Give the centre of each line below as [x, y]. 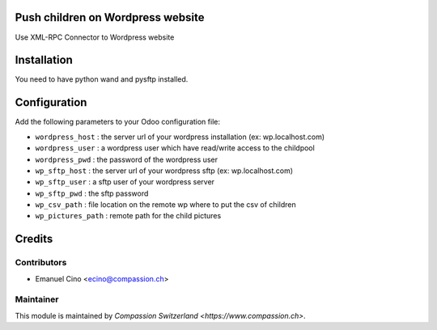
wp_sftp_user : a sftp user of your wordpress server [125, 182]
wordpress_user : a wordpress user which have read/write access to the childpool [175, 148]
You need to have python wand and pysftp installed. [102, 79]
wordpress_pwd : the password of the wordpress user [127, 159]
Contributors [41, 263]
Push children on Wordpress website [110, 17]
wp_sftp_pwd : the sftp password [92, 193]
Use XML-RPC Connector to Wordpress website [95, 37]
